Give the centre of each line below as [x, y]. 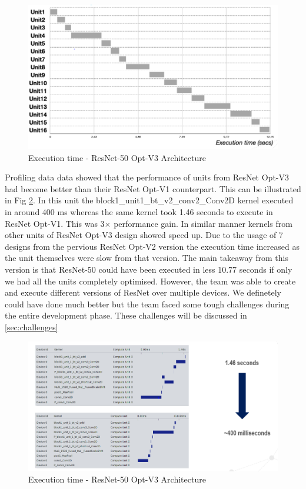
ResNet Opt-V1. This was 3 [55, 223]
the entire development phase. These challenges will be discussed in [126, 315]
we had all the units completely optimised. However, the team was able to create [150, 281]
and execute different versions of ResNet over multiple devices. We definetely [143, 292]
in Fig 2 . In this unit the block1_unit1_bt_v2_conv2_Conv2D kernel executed [149, 200]
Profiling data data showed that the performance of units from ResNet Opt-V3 [147, 177]
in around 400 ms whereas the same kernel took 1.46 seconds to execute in [139, 212]
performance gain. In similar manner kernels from [203, 223]
